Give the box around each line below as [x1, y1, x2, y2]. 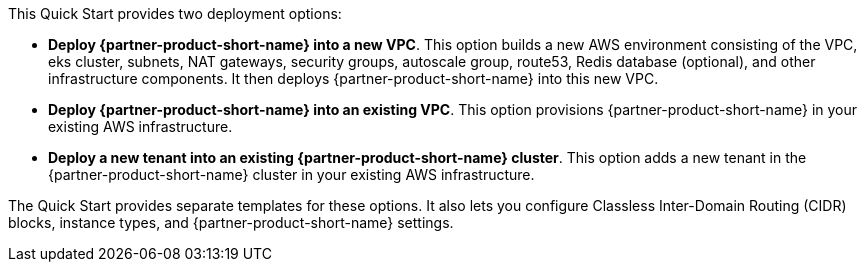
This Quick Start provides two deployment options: [8, 5, 342, 22]
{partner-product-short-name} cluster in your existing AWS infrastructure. [48, 166, 535, 183]
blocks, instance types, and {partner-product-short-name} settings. [8, 214, 454, 231]
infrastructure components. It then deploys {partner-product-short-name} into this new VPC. [48, 70, 659, 87]
